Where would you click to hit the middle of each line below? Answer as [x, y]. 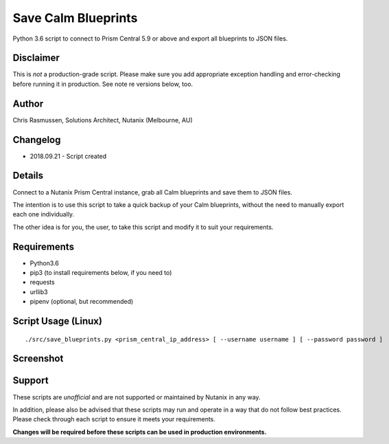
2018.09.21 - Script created [68, 156]
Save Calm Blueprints [75, 18]
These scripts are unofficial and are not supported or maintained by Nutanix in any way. [137, 397]
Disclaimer [36, 58]
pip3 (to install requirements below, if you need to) [101, 273]
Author [28, 103]
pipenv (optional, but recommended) [82, 302]
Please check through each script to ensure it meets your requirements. [114, 419]
